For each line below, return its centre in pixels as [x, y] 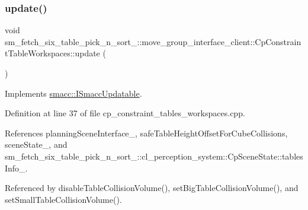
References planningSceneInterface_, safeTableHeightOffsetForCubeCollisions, [146, 133]
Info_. [16, 168]
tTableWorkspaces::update [52, 53]
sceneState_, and [36, 144]
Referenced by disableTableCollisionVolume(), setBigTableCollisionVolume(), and [152, 188]
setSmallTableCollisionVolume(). [63, 199]
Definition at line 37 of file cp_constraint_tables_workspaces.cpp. [125, 113]
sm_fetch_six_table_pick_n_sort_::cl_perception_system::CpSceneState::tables [154, 156]
